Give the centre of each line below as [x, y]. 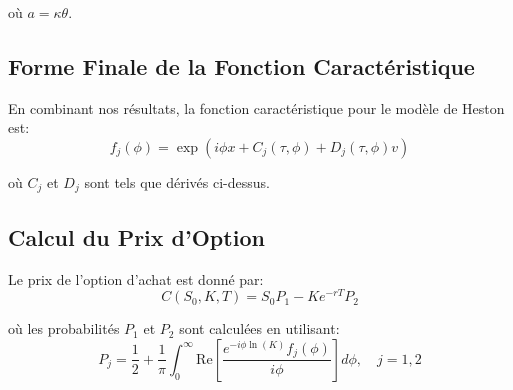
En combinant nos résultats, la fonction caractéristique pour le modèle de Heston [256, 107]
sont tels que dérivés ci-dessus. [177, 181]
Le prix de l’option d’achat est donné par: [136, 278]
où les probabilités [64, 328]
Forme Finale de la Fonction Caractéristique [241, 65]
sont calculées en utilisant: [259, 328]
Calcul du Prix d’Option [136, 236]
